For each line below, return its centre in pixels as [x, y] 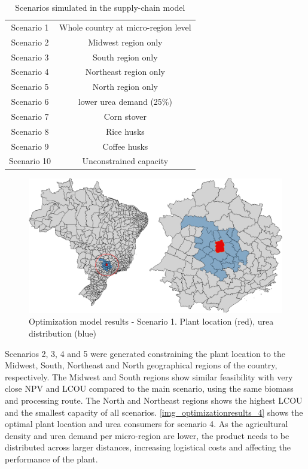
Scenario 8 [30, 131]
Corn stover [125, 116]
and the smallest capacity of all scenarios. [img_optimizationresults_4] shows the [154, 412]
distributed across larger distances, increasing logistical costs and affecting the [148, 447]
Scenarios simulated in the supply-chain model [100, 7]
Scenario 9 [30, 146]
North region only [125, 87]
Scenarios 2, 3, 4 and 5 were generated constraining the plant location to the [145, 353]
